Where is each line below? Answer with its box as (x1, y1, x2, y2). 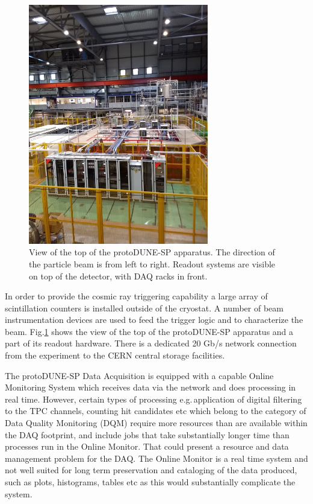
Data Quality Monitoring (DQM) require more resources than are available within (5, 416, 308, 429)
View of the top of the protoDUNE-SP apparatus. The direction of (29, 246, 275, 258)
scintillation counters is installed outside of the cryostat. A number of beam (5, 301, 284, 314)
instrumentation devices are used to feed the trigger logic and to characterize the (5, 313, 303, 326)
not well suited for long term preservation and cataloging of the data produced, (5, 464, 297, 476)
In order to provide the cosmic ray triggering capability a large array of (5, 290, 268, 302)
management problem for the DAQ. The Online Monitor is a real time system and (5, 451, 308, 464)
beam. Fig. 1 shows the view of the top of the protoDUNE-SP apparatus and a (5, 325, 294, 337)
